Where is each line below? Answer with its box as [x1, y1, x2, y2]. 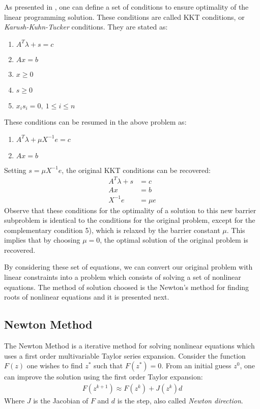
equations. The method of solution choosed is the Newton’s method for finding [4, 281, 249, 292]
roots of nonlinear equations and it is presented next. [4, 291, 169, 302]
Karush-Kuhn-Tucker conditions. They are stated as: [4, 21, 168, 32]
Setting [4, 164, 26, 175]
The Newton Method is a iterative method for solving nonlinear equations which [4, 340, 255, 351]
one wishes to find [26, 360, 83, 371]
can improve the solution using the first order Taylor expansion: [4, 371, 203, 382]
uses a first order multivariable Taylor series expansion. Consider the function [4, 350, 246, 361]
